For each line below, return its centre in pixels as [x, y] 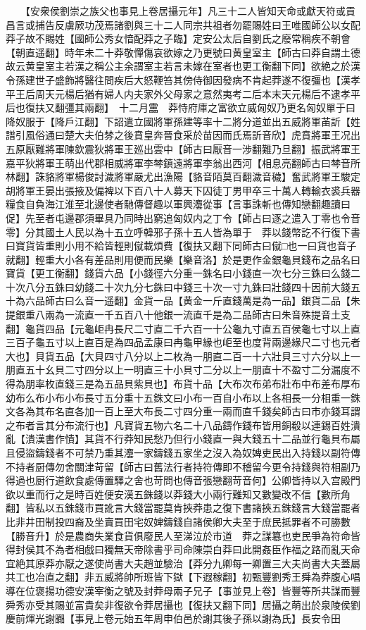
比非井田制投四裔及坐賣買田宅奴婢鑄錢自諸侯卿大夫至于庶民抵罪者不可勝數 [178, 521]
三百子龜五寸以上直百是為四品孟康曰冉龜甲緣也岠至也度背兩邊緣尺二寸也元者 [183, 342]
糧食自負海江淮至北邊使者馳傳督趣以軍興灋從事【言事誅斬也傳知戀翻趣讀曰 [178, 204]
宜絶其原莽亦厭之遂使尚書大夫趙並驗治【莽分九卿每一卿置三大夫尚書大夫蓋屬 [183, 563]
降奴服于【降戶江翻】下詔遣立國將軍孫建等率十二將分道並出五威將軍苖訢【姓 [183, 121]
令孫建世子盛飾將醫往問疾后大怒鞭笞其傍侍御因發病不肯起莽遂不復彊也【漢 [178, 79]
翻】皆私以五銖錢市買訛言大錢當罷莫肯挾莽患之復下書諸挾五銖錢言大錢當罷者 [183, 508]
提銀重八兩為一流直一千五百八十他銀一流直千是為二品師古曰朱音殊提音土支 [178, 315]
